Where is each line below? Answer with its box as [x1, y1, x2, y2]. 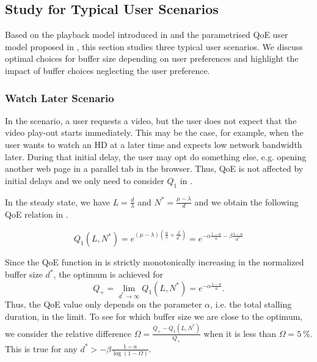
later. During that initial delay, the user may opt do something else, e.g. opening [5, 150, 307, 163]
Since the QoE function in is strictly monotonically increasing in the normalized [5, 256, 304, 268]
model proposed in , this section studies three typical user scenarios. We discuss [5, 40, 303, 53]
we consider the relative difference [5, 327, 132, 339]
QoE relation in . [5, 208, 68, 221]
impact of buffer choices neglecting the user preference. [5, 64, 210, 76]
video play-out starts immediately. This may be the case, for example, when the [5, 126, 304, 139]
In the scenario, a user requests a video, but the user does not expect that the [5, 114, 297, 127]
